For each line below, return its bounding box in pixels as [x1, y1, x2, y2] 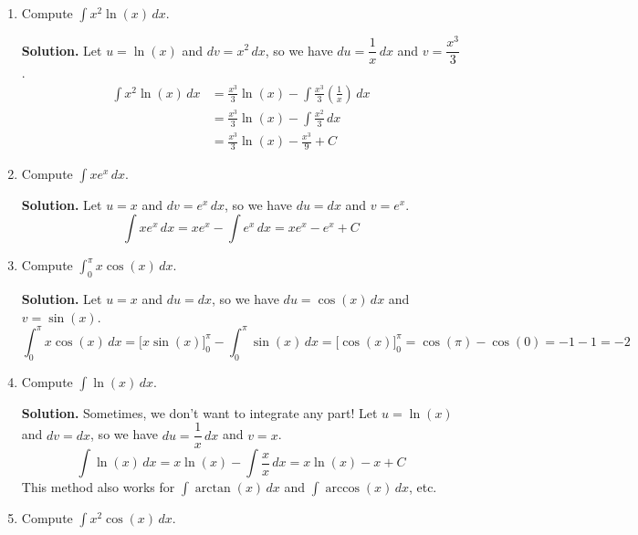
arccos [325, 482, 360, 496]
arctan [194, 482, 231, 496]
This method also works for [21, 477, 175, 497]
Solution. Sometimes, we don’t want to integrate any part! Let [21, 403, 378, 422]
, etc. [408, 477, 437, 497]
